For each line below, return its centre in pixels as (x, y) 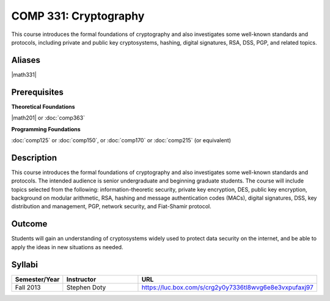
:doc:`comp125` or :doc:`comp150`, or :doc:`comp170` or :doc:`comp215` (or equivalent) (121, 140)
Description (34, 158)
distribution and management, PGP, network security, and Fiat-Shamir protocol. (111, 206)
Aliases (26, 60)
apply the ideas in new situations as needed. (67, 247)
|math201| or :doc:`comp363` (48, 118)
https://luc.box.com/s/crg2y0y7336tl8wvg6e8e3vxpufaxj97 (228, 287)
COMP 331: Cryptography (78, 16)
